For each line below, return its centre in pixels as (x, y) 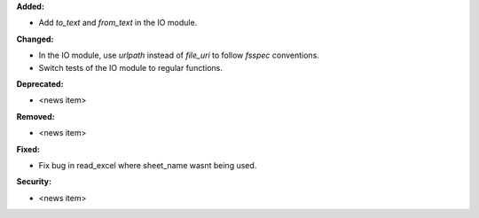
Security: (34, 182)
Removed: (35, 116)
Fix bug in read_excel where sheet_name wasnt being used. (148, 165)
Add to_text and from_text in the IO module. (118, 23)
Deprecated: (40, 83)
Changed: (35, 39)
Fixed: (28, 149)
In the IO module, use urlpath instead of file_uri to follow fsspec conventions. (179, 55)
